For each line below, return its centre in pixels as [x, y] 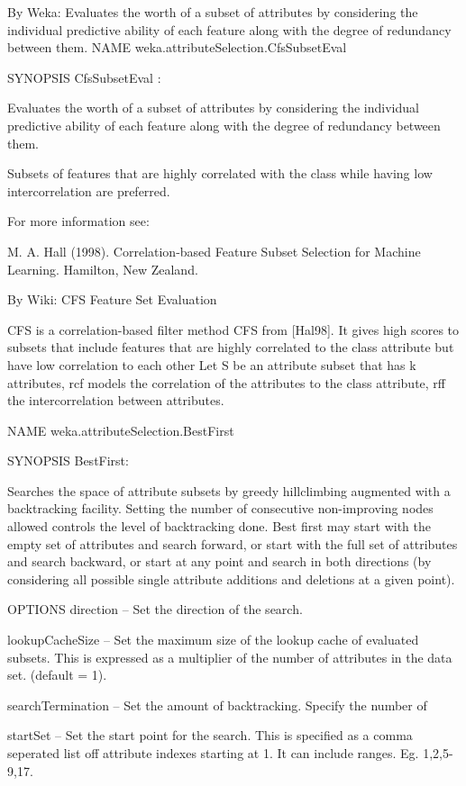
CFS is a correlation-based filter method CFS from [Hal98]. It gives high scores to [233, 329]
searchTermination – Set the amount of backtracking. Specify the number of [217, 705]
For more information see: [78, 221]
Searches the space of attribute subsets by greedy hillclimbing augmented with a [229, 490]
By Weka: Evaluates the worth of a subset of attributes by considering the [213, 12]
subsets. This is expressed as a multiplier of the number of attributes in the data [230, 657]
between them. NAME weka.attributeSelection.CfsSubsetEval [177, 47]
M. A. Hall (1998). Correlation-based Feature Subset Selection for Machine [214, 251]
